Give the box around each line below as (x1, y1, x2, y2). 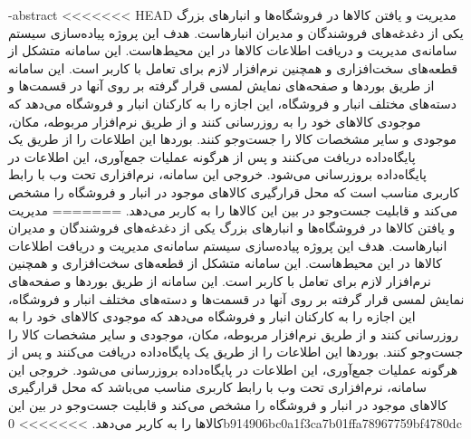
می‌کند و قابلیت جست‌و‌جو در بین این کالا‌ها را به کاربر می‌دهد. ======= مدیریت (8, 200, 458, 219)
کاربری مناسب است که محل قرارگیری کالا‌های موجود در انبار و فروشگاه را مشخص (8, 182, 459, 201)
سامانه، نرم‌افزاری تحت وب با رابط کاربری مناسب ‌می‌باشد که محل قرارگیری (8, 377, 427, 396)
